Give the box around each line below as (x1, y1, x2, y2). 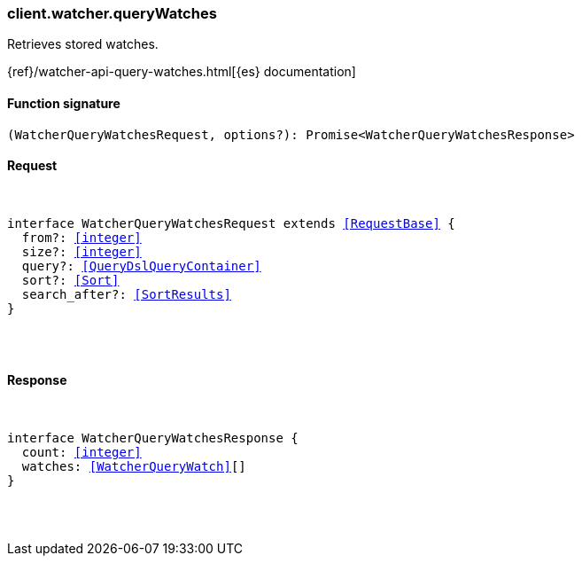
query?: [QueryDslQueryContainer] (21, 258, 261, 273)
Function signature (7, 95, 120, 111)
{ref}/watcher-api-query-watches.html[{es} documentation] (7, 64, 356, 80)
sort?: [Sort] (21, 272, 120, 287)
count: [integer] (21, 445, 142, 460)
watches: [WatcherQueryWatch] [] (21, 459, 246, 474)
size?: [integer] (21, 244, 142, 259)
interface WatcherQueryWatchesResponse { (7, 431, 299, 446)
